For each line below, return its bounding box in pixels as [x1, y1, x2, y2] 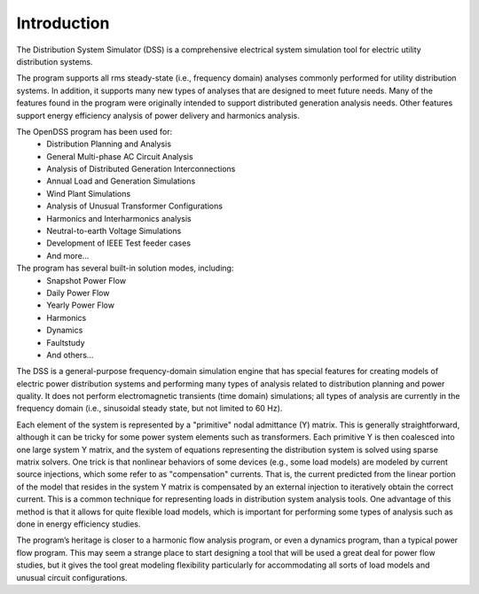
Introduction [16, 13, 110, 33]
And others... [46, 349, 94, 360]
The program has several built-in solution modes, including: [16, 262, 234, 274]
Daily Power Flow [46, 287, 110, 298]
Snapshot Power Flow [46, 275, 127, 285]
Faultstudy [46, 337, 85, 348]
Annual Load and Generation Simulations [46, 176, 196, 186]
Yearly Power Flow [46, 300, 115, 310]
